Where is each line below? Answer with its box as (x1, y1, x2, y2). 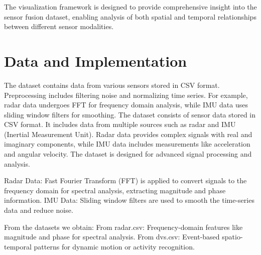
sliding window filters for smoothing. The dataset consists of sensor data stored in (4, 109, 256, 119)
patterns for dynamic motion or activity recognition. (34, 241, 195, 251)
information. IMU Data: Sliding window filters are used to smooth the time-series (4, 195, 254, 205)
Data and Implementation (4, 50, 187, 71)
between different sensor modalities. (4, 21, 114, 32)
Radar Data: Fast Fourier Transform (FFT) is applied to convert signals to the (4, 175, 247, 186)
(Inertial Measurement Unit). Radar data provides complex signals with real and (4, 129, 252, 139)
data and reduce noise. (4, 205, 73, 215)
